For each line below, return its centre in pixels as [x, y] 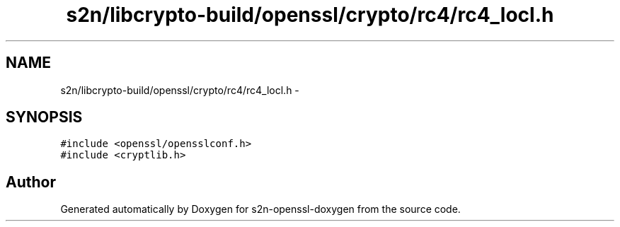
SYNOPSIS [44, 117]
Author [31, 182]
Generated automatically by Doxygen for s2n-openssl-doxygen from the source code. [260, 209]
